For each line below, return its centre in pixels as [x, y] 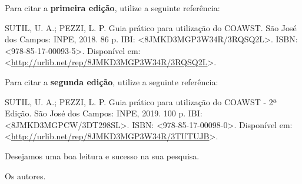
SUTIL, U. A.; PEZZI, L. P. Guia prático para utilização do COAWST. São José [151, 27]
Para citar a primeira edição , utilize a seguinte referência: [112, 8]
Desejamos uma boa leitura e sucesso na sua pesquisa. [102, 155]
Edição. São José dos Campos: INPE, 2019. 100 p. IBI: [104, 113]
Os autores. [25, 175]
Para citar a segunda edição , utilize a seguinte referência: [112, 81]
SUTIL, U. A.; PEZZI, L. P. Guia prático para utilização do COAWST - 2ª [141, 101]
